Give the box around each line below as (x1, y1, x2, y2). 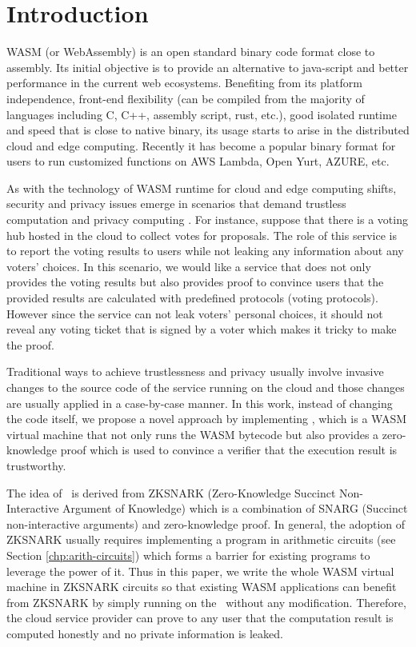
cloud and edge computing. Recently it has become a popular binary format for (6, 137, 396, 154)
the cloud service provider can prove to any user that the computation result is (6, 609, 394, 626)
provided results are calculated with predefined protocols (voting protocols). (6, 290, 378, 306)
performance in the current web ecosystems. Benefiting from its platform (6, 74, 362, 91)
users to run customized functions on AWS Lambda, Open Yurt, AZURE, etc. (6, 153, 390, 170)
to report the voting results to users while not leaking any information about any (6, 242, 404, 259)
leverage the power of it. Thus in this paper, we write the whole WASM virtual (6, 562, 394, 579)
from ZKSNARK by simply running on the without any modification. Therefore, (6, 593, 406, 610)
